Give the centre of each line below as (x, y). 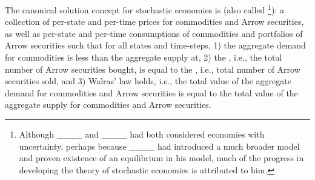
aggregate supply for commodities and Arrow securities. (108, 105)
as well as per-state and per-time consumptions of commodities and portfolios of (154, 33)
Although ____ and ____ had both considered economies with (142, 134)
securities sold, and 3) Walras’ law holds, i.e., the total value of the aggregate (148, 81)
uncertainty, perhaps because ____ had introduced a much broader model (159, 146)
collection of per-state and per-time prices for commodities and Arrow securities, (154, 22)
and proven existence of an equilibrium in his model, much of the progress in (161, 158)
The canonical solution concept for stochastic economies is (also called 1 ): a (144, 9)
